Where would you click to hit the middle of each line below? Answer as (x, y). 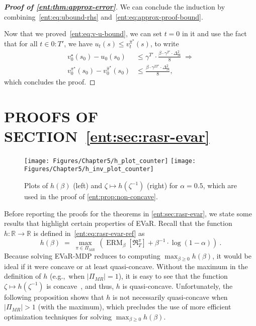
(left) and (88, 185)
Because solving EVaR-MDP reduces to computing (82, 256)
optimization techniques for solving (58, 316)
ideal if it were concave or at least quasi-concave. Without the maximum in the (126, 266)
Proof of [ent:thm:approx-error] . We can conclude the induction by (115, 7)
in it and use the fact (215, 33)
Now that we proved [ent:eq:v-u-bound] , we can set (83, 33)
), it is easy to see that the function (173, 276)
